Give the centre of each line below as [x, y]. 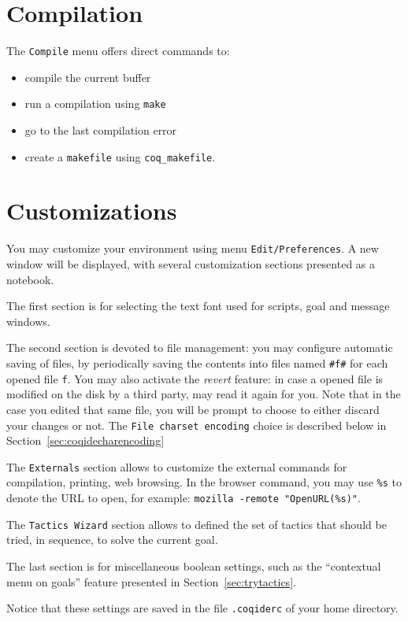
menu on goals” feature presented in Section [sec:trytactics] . [151, 581]
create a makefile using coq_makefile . [120, 156]
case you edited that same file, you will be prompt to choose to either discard [193, 409]
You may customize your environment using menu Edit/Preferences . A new [193, 248]
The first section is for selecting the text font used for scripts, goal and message [198, 306]
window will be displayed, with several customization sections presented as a [191, 264]
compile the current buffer [88, 77]
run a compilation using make [95, 103]
